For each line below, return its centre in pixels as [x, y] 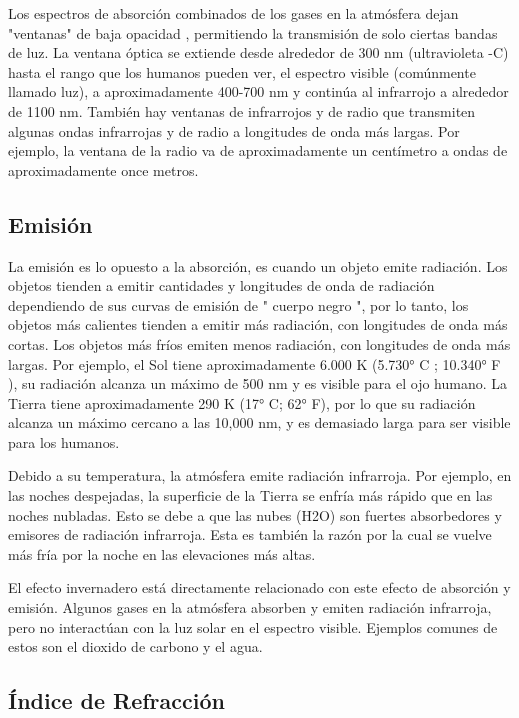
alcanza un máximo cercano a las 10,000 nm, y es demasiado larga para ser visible [259, 422]
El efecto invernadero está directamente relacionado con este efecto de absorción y [259, 587]
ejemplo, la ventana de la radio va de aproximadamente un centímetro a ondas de [258, 150]
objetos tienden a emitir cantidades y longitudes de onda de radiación [221, 285]
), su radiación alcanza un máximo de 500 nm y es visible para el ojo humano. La [258, 383]
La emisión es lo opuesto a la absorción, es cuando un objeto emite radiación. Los [258, 265]
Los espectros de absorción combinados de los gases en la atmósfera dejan [233, 13]
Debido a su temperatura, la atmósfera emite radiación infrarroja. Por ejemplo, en [260, 475]
